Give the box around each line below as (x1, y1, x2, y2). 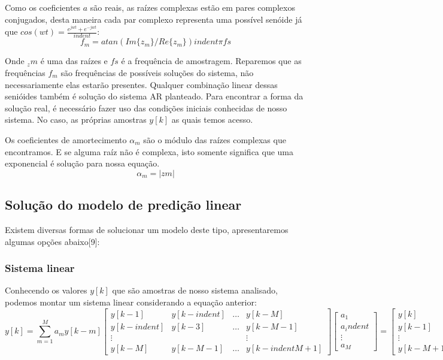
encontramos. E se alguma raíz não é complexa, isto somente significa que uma (5, 145, 294, 158)
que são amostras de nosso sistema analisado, (112, 284, 278, 297)
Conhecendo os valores (5, 284, 87, 297)
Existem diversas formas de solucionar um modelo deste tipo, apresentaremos (5, 223, 289, 235)
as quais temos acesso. (171, 113, 253, 126)
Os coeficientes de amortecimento (5, 133, 127, 146)
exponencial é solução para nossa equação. (5, 157, 160, 170)
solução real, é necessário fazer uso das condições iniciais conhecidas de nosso (5, 101, 287, 114)
